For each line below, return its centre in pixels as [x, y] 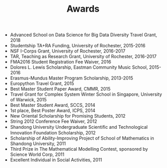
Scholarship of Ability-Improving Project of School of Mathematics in [82, 138]
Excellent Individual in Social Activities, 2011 [56, 160]
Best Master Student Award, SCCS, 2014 [53, 105]
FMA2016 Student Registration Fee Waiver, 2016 [61, 62]
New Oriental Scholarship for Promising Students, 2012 [68, 116]
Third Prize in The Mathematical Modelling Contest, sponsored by [79, 149]
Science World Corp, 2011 [37, 155]
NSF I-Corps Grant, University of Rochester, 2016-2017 [68, 51]
